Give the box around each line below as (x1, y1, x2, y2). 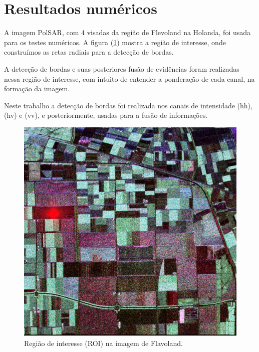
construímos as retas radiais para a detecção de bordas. (4, 47, 174, 57)
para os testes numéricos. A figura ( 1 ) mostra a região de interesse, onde (4, 37, 226, 47)
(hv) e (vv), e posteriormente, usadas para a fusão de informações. (4, 110, 208, 120)
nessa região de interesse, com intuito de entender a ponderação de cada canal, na (4, 73, 255, 84)
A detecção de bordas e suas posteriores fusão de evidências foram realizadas (4, 63, 239, 74)
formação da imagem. (4, 83, 70, 94)
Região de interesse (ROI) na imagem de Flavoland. (24, 338, 183, 348)
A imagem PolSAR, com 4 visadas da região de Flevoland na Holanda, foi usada (4, 27, 251, 38)
